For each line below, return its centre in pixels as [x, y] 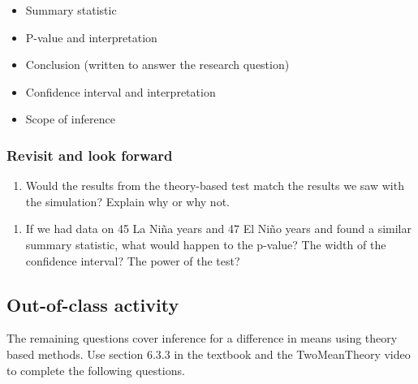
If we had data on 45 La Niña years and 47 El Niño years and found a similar [218, 229]
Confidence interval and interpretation [121, 91]
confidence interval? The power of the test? [133, 260]
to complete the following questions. [96, 370]
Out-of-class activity [93, 304]
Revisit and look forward [90, 155]
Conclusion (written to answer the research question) [157, 65]
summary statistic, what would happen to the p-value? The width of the [206, 244]
